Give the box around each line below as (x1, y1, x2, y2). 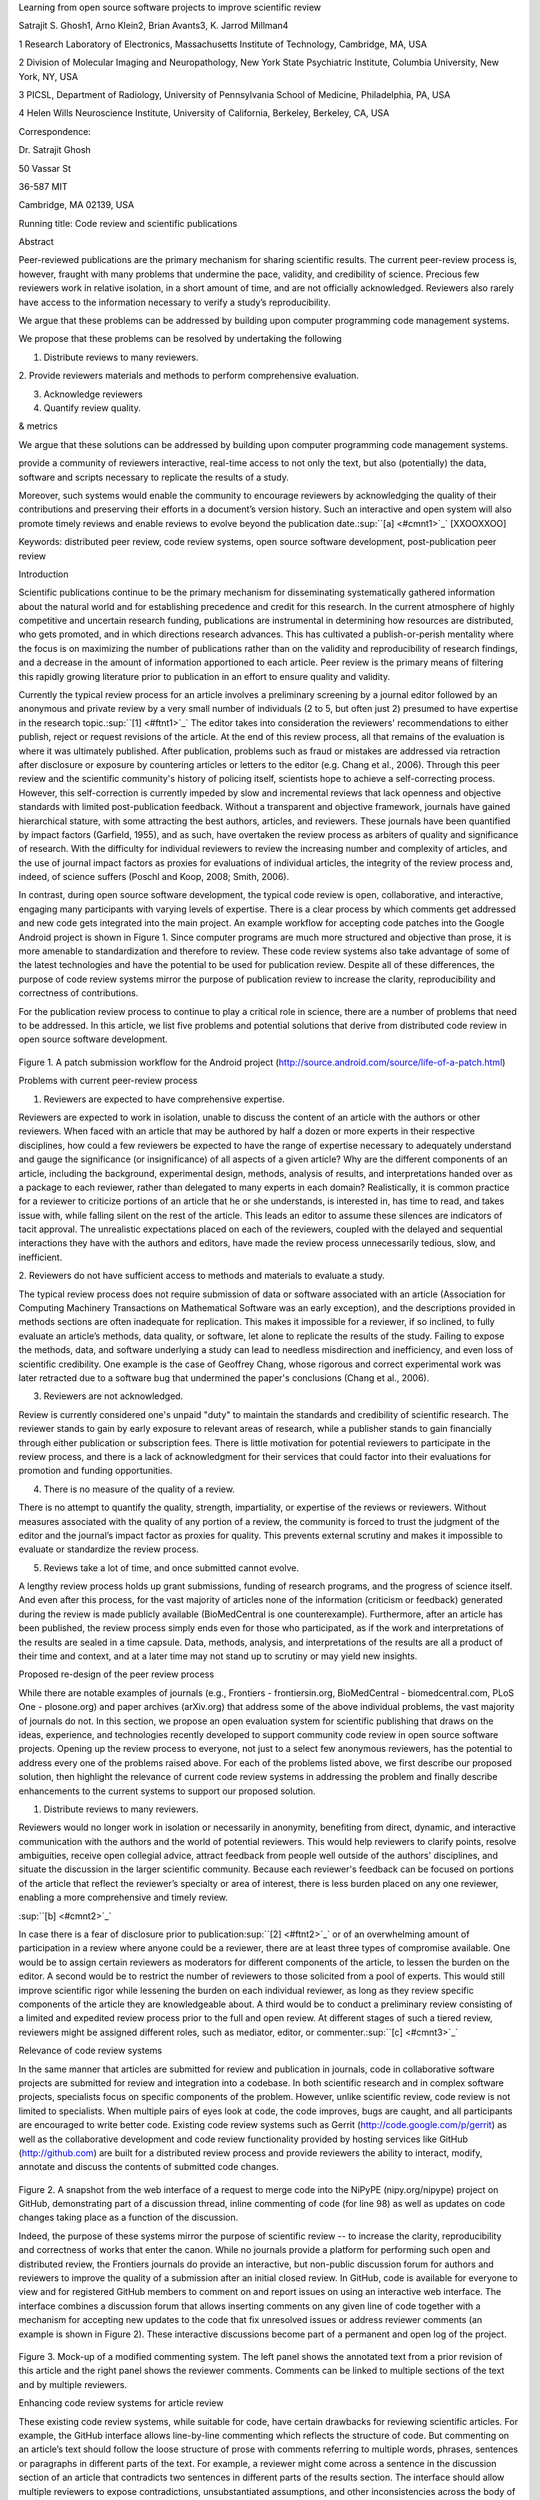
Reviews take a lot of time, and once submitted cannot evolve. (43, 1561, 300, 1574)
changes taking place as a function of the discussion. (18, 2211, 239, 2224)
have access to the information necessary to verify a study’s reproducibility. (18, 296, 331, 308)
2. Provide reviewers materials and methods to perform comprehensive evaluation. (18, 370, 360, 382)
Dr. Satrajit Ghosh (18, 144, 92, 156)
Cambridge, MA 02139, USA (18, 199, 135, 211)
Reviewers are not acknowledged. (43, 1390, 184, 1402)
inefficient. (18, 1251, 63, 1263)
